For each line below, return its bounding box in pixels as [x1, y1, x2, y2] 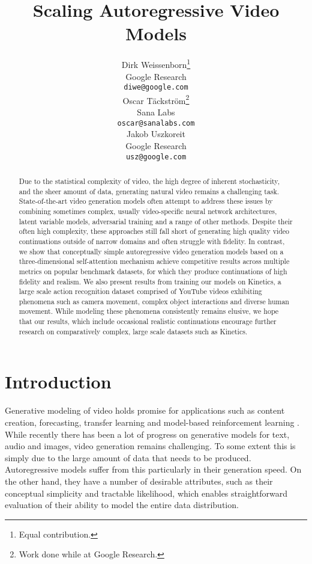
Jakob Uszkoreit [127, 127, 185, 140]
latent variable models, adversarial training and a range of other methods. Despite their [19, 216, 293, 226]
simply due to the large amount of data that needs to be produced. [5, 451, 251, 464]
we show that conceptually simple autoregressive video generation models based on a [19, 246, 284, 256]
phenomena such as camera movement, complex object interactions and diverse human [19, 296, 289, 306]
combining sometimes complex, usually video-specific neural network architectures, [19, 206, 277, 216]
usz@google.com [125, 152, 187, 161]
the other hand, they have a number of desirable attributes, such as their [5, 474, 273, 487]
